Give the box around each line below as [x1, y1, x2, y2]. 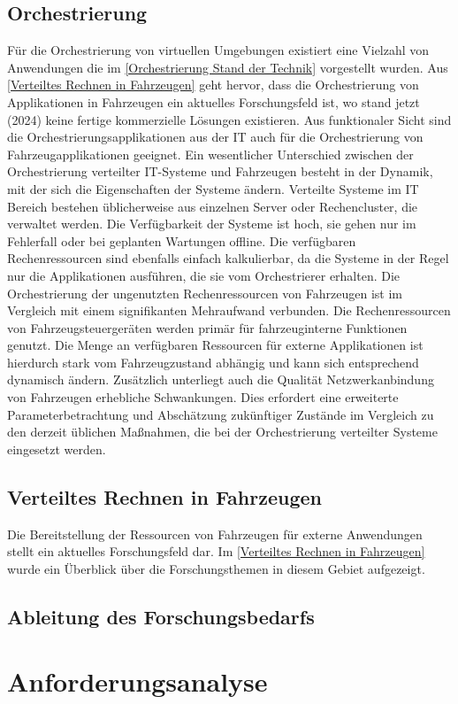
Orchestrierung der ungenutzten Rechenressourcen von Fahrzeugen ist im [7, 283, 403, 302]
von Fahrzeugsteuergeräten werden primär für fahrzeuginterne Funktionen [7, 318, 408, 337]
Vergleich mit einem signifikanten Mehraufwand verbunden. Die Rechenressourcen [7, 301, 451, 320]
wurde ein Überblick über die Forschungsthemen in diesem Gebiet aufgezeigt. [7, 559, 425, 577]
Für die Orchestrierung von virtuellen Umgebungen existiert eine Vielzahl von [7, 41, 430, 59]
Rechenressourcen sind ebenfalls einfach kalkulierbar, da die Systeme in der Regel [7, 249, 449, 267]
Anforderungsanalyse [7, 663, 268, 700]
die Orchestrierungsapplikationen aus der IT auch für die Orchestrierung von [7, 128, 424, 146]
